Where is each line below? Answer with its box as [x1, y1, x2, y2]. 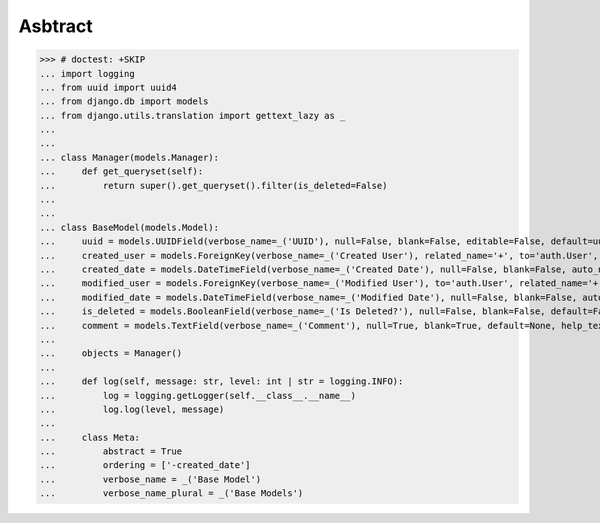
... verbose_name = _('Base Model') [39, 473, 262, 485]
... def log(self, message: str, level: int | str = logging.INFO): [39, 376, 404, 387]
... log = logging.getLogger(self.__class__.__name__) [39, 390, 357, 401]
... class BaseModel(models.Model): [39, 221, 220, 233]
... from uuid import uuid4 [39, 81, 177, 93]
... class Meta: [39, 431, 140, 443]
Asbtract [18, 15, 94, 37]
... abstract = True [39, 446, 183, 457]
